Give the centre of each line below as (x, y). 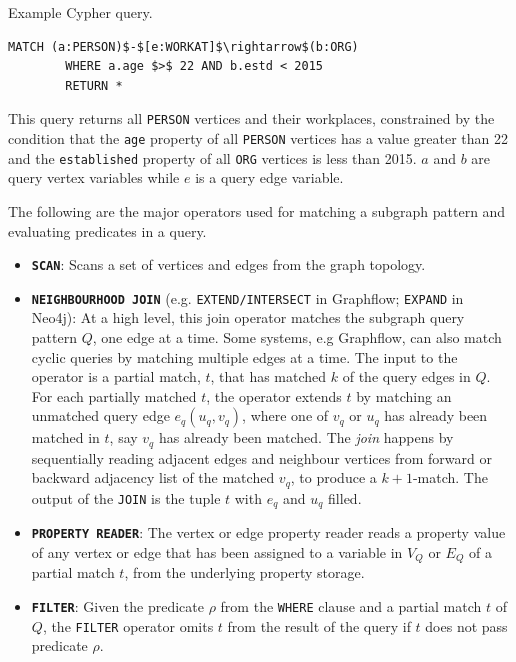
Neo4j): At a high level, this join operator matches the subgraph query (248, 317)
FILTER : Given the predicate (117, 606)
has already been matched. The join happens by (306, 437)
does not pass (466, 625)
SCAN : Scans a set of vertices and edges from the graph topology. (228, 264)
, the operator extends (274, 395)
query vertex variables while (94, 177)
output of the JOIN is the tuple (126, 497)
